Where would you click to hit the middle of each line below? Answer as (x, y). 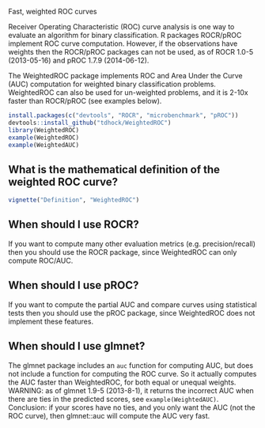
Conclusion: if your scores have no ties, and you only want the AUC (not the (132, 407)
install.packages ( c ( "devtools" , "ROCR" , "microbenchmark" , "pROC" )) (123, 116)
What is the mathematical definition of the (114, 169)
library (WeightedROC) (44, 130)
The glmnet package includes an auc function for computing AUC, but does (131, 365)
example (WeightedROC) (44, 138)
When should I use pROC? (74, 285)
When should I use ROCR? (74, 225)
